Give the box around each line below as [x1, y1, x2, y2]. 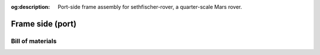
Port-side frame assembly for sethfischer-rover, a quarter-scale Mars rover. [57, 4, 242, 10]
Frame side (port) [11, 18, 77, 29]
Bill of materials [11, 37, 57, 45]
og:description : [11, 4, 50, 10]
